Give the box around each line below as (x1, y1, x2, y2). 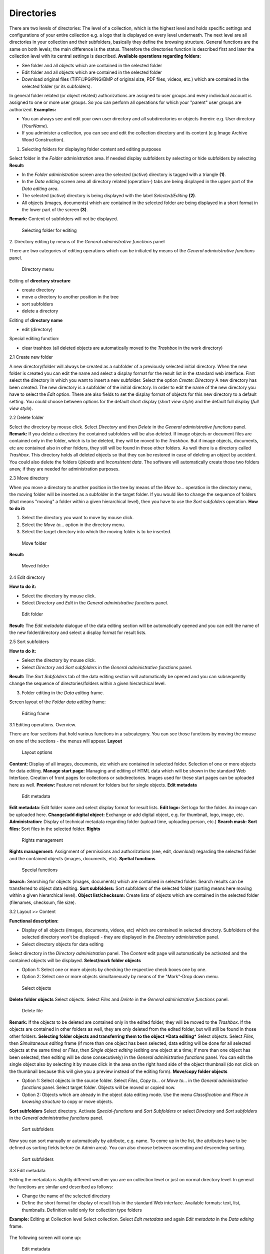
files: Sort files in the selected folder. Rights (9, 826, 100, 832)
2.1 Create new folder (9, 354, 53, 360)
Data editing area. (21, 186, 59, 192)
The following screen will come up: (9, 1234, 81, 1241)
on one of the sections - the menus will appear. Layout (9, 738, 122, 744)
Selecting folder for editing (21, 227, 77, 233)
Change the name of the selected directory (21, 1193, 110, 1199)
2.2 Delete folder (9, 414, 44, 421)
